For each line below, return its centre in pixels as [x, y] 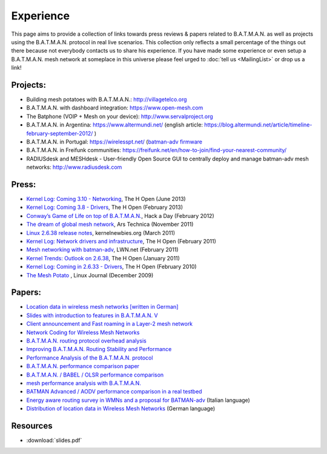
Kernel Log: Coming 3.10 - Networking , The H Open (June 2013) [106, 199]
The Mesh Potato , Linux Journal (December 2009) [90, 275]
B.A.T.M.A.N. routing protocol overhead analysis [86, 341]
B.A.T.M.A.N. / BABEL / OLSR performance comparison [95, 375]
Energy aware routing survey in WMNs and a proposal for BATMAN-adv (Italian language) [138, 400]
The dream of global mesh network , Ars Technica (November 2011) [110, 225]
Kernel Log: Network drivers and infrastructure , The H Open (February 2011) [121, 241]
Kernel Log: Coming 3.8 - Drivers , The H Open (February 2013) [105, 207]
